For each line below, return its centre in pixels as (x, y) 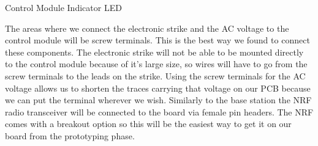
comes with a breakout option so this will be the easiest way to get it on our (148, 124)
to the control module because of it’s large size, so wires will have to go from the (156, 64)
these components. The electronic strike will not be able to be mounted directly (154, 52)
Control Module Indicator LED (63, 7)
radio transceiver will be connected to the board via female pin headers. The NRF (159, 111)
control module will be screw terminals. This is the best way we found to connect (157, 40)
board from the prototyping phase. (70, 135)
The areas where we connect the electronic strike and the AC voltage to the (147, 28)
